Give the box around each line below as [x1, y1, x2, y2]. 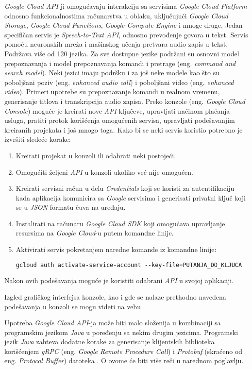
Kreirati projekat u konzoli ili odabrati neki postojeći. [16, 150, 176, 160]
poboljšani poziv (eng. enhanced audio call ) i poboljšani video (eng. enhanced [4, 77, 234, 87]
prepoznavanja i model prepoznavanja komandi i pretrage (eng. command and [4, 58, 236, 68]
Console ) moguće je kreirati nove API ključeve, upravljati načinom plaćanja [4, 105, 230, 116]
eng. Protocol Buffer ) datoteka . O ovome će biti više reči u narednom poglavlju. [4, 355, 244, 366]
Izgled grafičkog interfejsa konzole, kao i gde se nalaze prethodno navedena [4, 291, 226, 302]
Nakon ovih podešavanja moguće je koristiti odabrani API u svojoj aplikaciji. [4, 275, 234, 285]
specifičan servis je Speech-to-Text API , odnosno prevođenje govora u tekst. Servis [4, 29, 248, 39]
